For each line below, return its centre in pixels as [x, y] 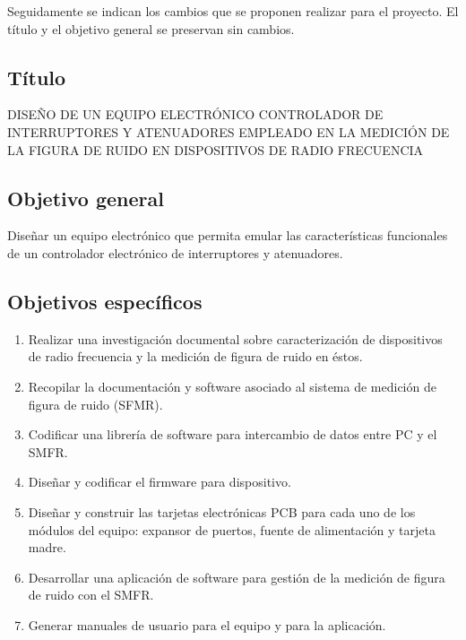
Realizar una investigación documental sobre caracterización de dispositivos [235, 338]
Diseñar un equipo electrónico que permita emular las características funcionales [228, 235]
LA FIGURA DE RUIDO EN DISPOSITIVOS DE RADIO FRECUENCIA [216, 149]
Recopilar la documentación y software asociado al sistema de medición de [232, 386]
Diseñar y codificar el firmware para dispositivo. [160, 482]
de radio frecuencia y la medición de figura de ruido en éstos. [195, 356]
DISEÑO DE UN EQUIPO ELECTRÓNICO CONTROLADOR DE [195, 114]
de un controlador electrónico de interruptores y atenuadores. [175, 252]
